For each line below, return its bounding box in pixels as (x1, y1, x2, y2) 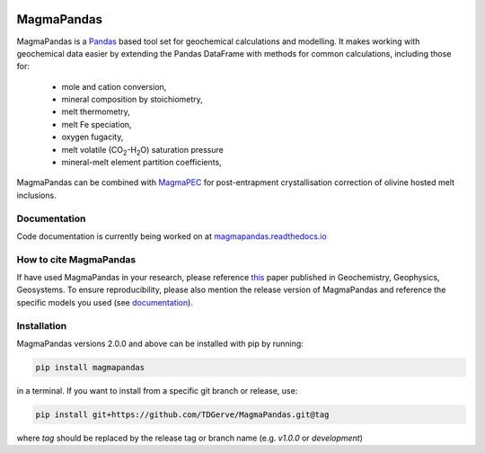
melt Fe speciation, (61, 119, 132, 129)
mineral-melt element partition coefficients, (61, 157, 222, 168)
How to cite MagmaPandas (16, 253, 137, 265)
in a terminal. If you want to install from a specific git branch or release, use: (16, 385, 298, 395)
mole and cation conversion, (61, 81, 167, 92)
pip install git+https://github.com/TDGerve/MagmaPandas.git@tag (35, 409, 330, 420)
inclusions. (16, 190, 57, 200)
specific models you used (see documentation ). (16, 297, 193, 307)
